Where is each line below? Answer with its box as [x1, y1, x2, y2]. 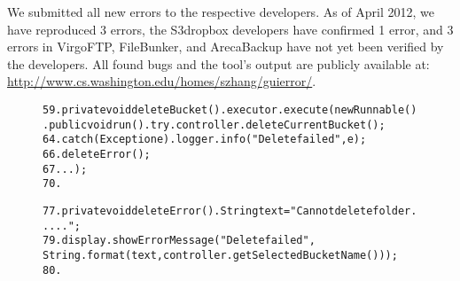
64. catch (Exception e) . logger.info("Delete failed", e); [43, 133, 367, 146]
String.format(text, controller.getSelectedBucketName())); [43, 248, 398, 261]
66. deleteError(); [43, 147, 151, 160]
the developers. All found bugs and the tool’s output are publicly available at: [7, 54, 430, 73]
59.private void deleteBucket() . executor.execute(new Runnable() [43, 103, 417, 116]
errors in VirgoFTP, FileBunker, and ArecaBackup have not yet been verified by [7, 37, 444, 56]
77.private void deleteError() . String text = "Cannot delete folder [43, 204, 411, 217]
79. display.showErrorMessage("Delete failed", [43, 234, 316, 247]
